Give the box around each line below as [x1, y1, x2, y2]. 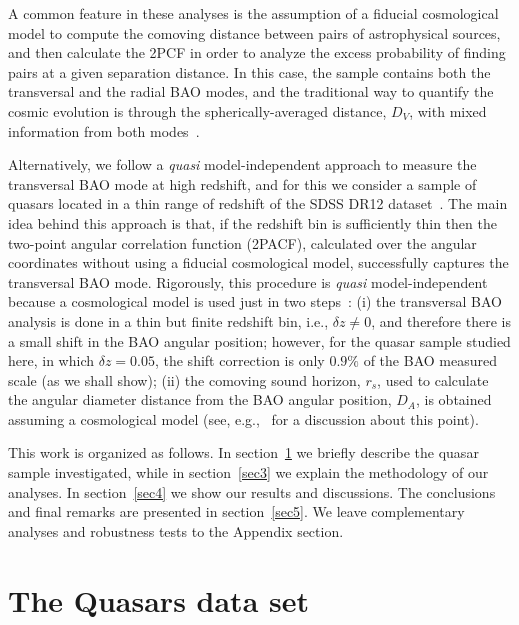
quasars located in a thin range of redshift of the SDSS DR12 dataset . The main [8, 193, 508, 214]
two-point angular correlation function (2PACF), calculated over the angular [8, 232, 477, 253]
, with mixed [409, 100, 487, 121]
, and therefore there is [371, 310, 511, 331]
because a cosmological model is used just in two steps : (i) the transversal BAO [8, 291, 503, 312]
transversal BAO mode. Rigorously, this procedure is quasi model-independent [8, 271, 488, 292]
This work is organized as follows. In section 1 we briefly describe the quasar [8, 442, 479, 463]
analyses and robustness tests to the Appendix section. [8, 520, 344, 541]
